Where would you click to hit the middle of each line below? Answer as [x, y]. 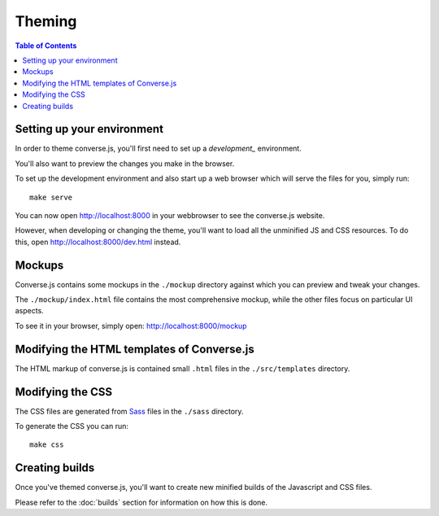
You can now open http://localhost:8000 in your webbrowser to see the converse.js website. [170, 215]
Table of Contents [46, 46]
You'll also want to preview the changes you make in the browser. [125, 164]
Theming [46, 21]
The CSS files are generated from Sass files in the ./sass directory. [129, 411]
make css [47, 445]
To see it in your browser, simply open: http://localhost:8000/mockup [131, 326]
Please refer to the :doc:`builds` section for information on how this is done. [141, 502]
